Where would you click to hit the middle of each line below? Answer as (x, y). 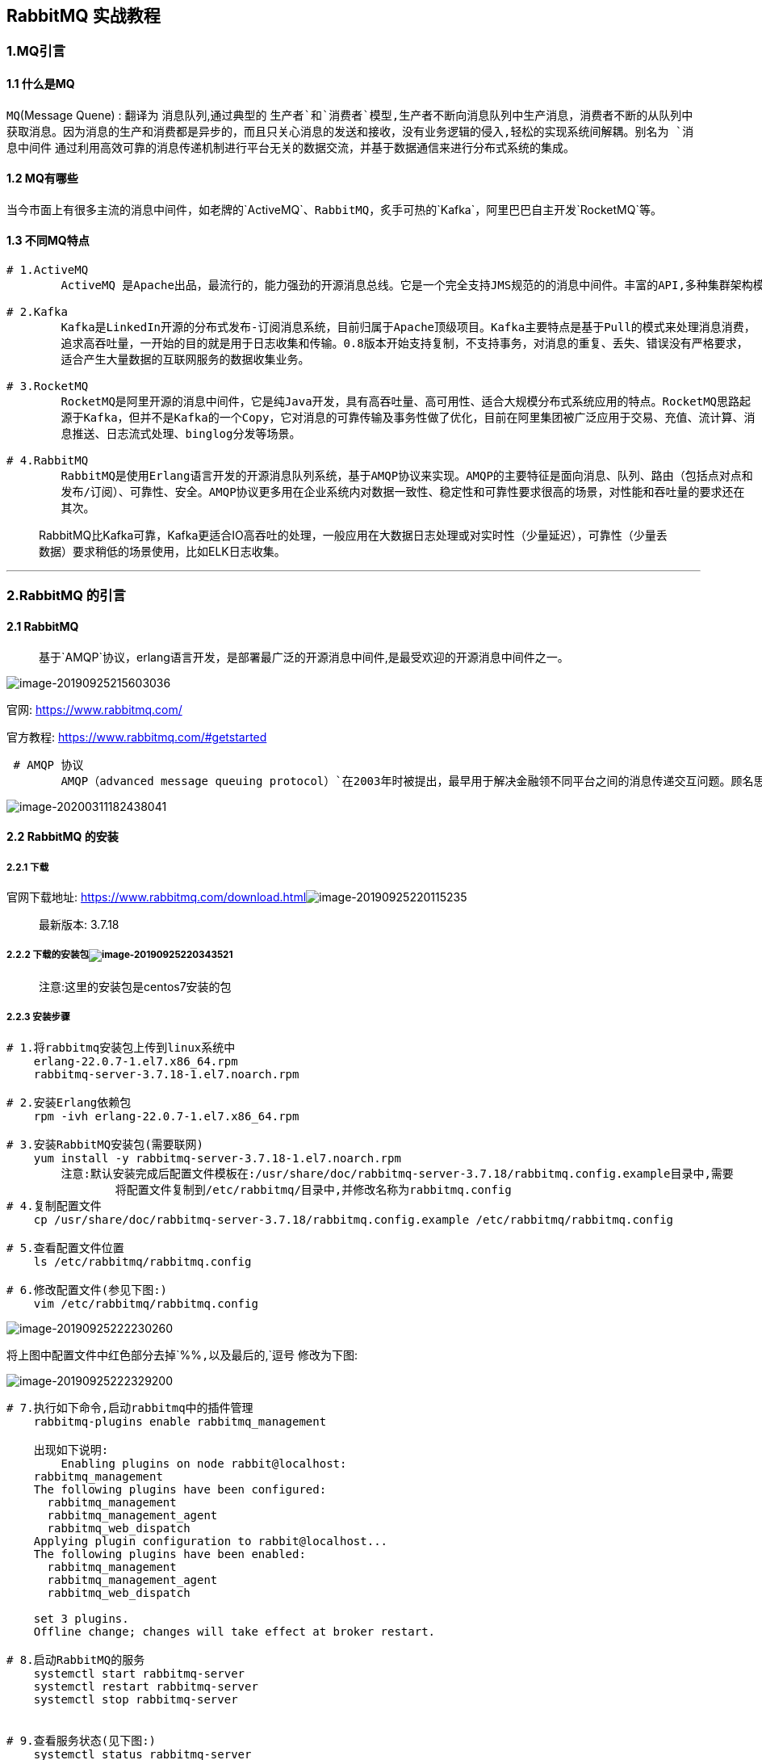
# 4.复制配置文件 (54, 1206)
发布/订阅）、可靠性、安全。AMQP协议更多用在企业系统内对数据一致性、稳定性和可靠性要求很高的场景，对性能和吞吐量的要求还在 (403, 492)
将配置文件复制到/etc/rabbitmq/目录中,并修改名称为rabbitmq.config (313, 1189)
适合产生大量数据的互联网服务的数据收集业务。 (185, 360)
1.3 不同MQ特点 (48, 241)
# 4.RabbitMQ (48, 461)
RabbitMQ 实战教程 (84, 16)
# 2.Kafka (37, 312)
